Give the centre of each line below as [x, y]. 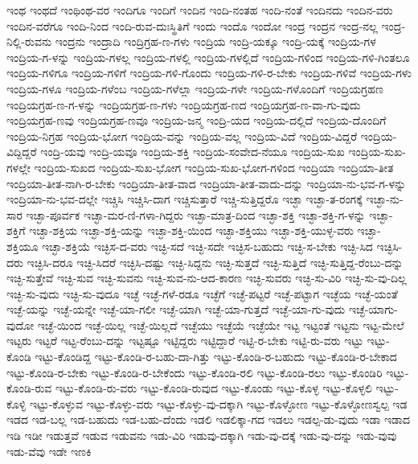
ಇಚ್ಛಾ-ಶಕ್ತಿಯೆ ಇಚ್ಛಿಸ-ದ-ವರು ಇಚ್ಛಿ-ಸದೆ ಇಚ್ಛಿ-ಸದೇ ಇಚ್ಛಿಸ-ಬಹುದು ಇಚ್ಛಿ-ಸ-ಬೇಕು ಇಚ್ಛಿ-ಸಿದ [207, 246]
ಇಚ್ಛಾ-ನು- [385, 199]
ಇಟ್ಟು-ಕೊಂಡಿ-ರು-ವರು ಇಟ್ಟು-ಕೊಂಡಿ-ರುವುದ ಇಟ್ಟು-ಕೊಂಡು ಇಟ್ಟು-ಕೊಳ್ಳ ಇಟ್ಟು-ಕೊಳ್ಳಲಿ [213, 388]
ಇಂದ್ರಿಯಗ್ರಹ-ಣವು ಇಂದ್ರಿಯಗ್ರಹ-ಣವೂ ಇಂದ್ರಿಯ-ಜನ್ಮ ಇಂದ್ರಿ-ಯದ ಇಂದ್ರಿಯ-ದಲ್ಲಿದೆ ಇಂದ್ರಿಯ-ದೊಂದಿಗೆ [197, 120]
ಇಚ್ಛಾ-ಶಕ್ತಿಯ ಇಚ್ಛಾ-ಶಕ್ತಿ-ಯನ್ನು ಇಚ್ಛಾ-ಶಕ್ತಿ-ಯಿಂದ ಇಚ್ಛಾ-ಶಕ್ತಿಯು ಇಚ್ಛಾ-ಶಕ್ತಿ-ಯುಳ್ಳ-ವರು [191, 230]
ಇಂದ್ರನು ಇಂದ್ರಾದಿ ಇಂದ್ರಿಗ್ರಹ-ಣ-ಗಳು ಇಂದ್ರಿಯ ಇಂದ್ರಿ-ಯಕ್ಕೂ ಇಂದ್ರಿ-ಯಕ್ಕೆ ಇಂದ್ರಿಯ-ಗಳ [215, 41]
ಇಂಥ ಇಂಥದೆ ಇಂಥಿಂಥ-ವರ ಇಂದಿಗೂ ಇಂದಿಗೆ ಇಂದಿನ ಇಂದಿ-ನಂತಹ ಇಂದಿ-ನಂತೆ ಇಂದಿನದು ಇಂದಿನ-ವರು [200, 10]
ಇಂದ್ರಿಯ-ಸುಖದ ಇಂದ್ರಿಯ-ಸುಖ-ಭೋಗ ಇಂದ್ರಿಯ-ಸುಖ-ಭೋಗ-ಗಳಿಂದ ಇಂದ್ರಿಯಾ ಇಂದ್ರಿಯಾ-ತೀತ [214, 167]
